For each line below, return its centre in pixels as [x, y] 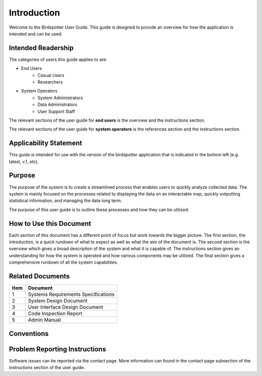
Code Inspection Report [55, 314]
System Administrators [60, 98]
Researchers [50, 82]
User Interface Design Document [65, 307]
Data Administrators [57, 105]
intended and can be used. [36, 34]
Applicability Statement [46, 143]
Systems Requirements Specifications [71, 294]
